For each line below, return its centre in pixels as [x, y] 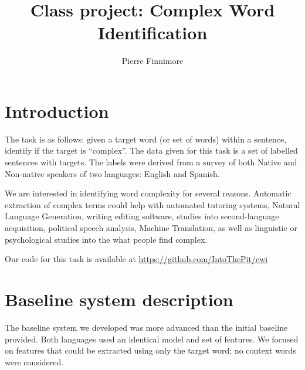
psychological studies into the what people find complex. [106, 239]
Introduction [57, 111]
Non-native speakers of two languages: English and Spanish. [112, 173]
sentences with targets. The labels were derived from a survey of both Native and [151, 162]
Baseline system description [119, 299]
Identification [152, 33]
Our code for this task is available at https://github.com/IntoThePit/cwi [136, 259]
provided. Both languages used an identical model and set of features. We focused [152, 339]
